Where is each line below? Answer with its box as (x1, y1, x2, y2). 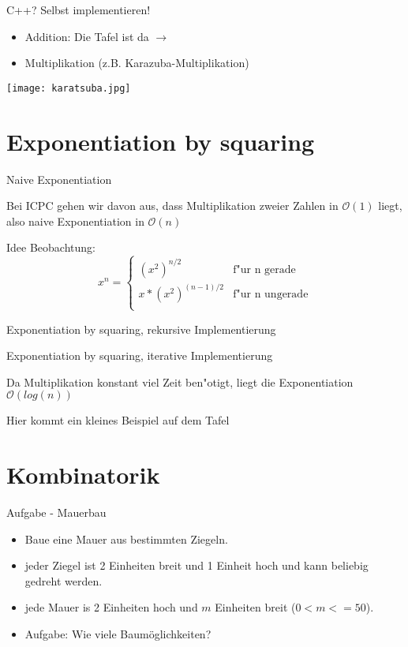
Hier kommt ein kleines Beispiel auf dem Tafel (6, 412, 230, 428)
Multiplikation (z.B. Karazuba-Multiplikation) (24, 54, 249, 71)
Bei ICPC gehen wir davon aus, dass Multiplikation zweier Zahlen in (6, 197, 339, 214)
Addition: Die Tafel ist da (24, 28, 149, 44)
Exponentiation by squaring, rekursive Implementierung (6, 320, 276, 337)
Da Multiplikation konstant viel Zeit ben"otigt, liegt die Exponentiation (6, 373, 354, 390)
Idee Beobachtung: (6, 239, 95, 256)
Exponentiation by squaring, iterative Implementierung (6, 347, 273, 364)
